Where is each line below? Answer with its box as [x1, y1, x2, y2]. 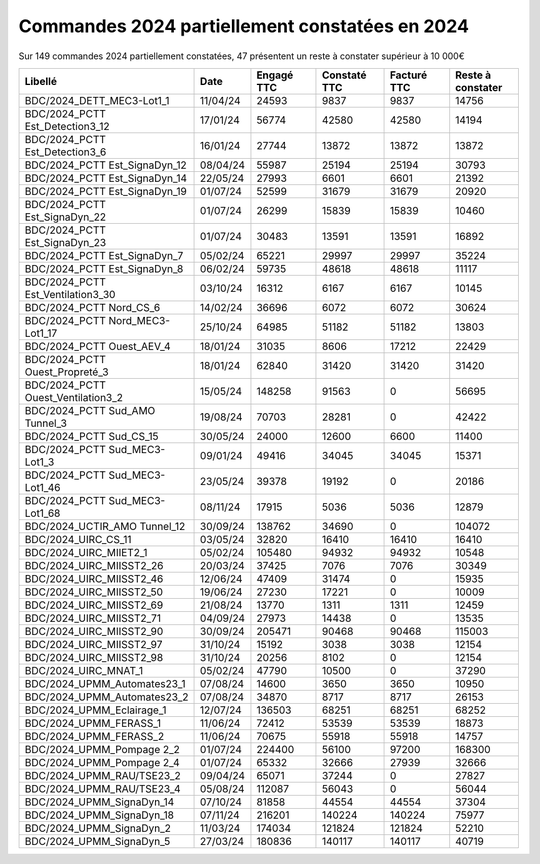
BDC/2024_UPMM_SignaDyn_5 [24, 834, 171, 848]
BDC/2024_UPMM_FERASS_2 [24, 729, 165, 743]
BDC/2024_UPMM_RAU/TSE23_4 [24, 781, 181, 795]
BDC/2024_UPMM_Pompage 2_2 [24, 742, 180, 756]
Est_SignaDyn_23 [24, 235, 107, 249]
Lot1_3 [24, 455, 55, 469]
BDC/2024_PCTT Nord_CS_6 [24, 300, 161, 314]
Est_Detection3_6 [24, 145, 107, 159]
